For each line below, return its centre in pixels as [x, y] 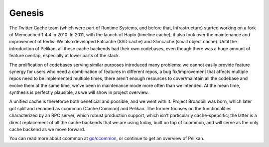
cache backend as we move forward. [47, 130]
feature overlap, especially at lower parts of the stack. [65, 56]
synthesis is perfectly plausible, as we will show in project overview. [79, 92]
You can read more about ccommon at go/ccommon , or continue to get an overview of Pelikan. [107, 139]
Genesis [27, 13]
